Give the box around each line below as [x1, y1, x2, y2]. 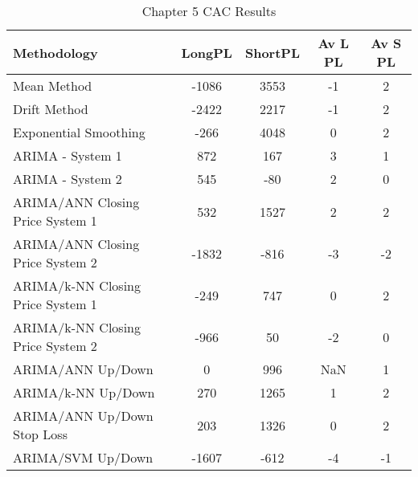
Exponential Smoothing [13, 123, 145, 141]
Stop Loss [13, 425, 68, 443]
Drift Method [13, 100, 88, 118]
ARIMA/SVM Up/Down [13, 448, 154, 467]
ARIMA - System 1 [13, 146, 122, 165]
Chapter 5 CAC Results [141, 2, 277, 20]
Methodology [13, 43, 98, 62]
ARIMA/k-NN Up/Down [13, 383, 155, 402]
